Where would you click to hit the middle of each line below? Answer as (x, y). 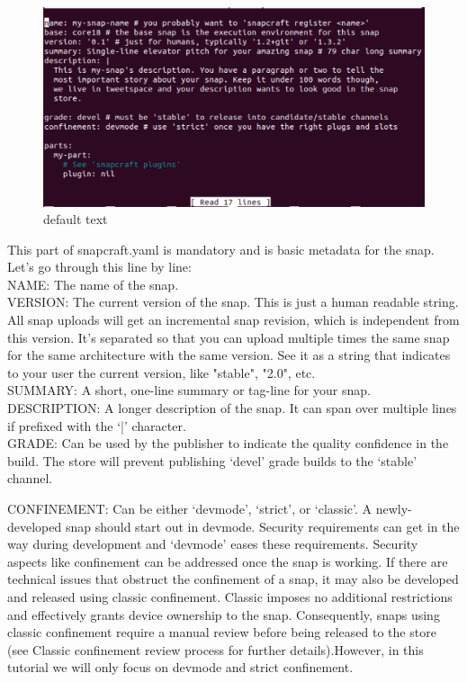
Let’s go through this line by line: (99, 267)
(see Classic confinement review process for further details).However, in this (216, 649)
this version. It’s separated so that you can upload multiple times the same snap (229, 337)
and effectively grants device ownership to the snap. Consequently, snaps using (224, 614)
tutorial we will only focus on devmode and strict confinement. (180, 667)
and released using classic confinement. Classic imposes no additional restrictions (230, 596)
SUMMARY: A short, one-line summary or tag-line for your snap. (189, 390)
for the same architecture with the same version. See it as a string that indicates (229, 355)
